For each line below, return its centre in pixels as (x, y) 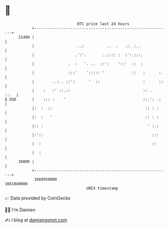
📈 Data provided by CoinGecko (38, 198)
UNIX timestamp (102, 188)
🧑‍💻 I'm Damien (20, 210)
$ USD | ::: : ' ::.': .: (83, 99)
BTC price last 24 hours (103, 24)
